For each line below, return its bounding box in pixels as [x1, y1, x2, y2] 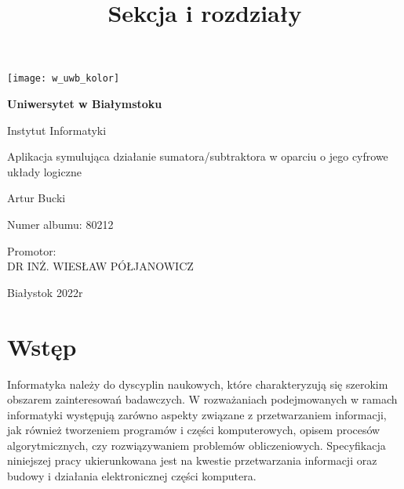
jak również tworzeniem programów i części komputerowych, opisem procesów [7, 422, 380, 438]
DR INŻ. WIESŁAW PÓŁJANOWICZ [7, 258, 194, 274]
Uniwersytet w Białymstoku [7, 96, 162, 112]
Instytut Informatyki [7, 121, 107, 138]
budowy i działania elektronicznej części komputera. [7, 468, 257, 484]
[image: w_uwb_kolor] [7, 73, 120, 85]
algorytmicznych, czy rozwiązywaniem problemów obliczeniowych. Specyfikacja [7, 436, 386, 453]
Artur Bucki [7, 190, 66, 206]
